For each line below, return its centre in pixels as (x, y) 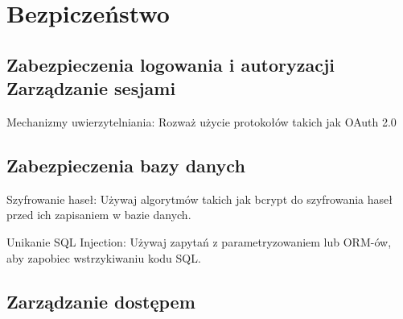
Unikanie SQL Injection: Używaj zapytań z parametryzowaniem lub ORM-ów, (199, 241)
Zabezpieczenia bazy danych (126, 165)
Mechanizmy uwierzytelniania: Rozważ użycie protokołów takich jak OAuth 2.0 (201, 121)
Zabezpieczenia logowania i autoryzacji (171, 64)
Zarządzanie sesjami (91, 88)
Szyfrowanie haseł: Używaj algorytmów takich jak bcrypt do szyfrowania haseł (199, 199)
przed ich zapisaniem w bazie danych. (99, 215)
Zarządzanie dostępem (101, 301)
